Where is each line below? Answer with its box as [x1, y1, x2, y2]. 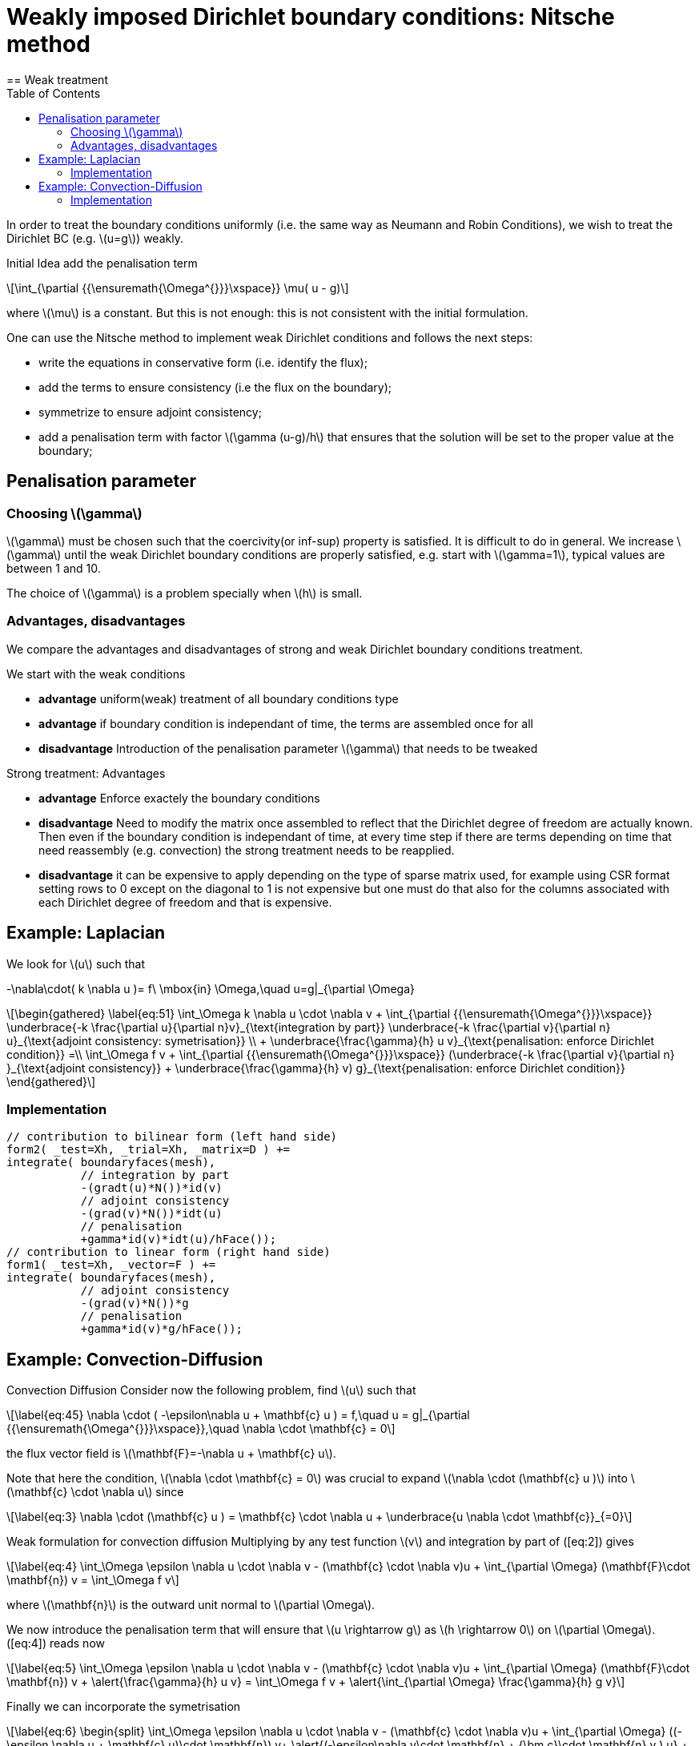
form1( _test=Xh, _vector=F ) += [6, 1258, 216, 1272]
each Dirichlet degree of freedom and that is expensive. [38, 895, 332, 909]
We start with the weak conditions [6, 666, 186, 681]
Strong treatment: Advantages [6, 766, 166, 780]
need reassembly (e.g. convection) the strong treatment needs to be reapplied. [38, 843, 455, 857]
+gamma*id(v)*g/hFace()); [80, 1322, 243, 1336]
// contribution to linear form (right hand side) [6, 1245, 331, 1259]
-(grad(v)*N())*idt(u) [80, 1207, 223, 1221]
